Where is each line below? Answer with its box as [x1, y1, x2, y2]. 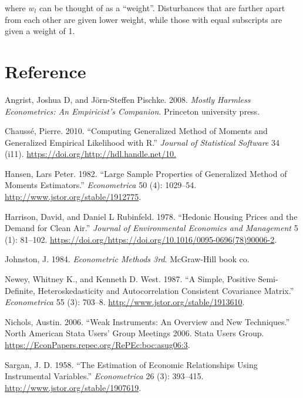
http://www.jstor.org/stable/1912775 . [5, 190, 142, 203]
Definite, [5, 284, 35, 296]
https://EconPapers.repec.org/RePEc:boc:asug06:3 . [5, 339, 190, 350]
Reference [5, 59, 86, 83]
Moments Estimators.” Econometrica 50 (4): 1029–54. [5, 179, 197, 191]
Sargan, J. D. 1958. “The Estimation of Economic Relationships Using [5, 358, 258, 370]
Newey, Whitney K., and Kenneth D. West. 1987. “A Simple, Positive [5, 273, 255, 285]
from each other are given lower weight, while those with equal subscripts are [5, 13, 282, 25]
